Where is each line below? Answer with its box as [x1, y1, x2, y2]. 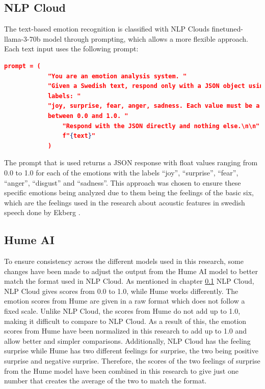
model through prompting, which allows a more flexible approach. [43, 33, 248, 44]
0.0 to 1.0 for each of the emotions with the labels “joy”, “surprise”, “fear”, [4, 167, 238, 177]
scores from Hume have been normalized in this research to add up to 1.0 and [4, 325, 247, 336]
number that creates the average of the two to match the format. [4, 375, 207, 386]
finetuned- [211, 23, 244, 34]
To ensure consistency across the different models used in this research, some [4, 256, 244, 266]
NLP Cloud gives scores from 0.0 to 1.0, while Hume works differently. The [4, 285, 238, 296]
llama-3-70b [4, 33, 41, 44]
